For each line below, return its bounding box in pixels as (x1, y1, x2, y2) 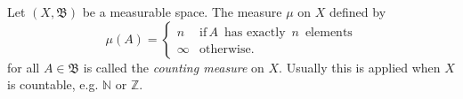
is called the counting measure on (83, 57, 264, 76)
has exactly (224, 26, 286, 39)
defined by (329, 3, 386, 20)
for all (7, 57, 40, 76)
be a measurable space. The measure (82, 3, 282, 20)
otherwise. (199, 42, 255, 56)
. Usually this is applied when (279, 57, 441, 76)
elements (305, 26, 353, 39)
